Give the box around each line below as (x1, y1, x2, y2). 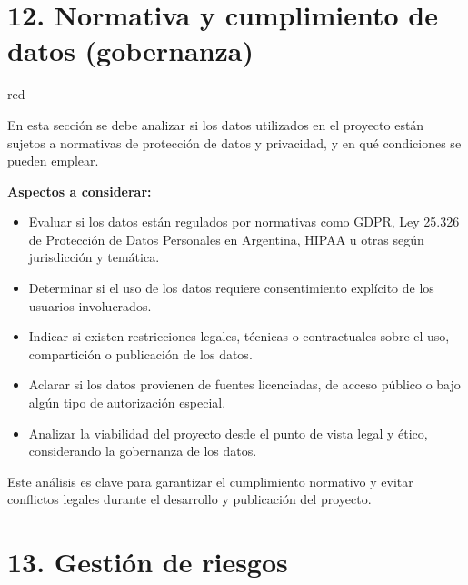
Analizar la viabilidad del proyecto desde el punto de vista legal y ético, (28, 423, 428, 442)
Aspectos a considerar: (7, 181, 152, 200)
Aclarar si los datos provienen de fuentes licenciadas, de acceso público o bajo (28, 375, 461, 394)
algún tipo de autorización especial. (28, 393, 226, 412)
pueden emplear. (7, 151, 99, 170)
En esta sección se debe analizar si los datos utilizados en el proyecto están (7, 115, 424, 134)
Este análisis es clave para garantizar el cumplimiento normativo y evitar (7, 471, 413, 490)
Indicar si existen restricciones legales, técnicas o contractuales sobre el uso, (28, 327, 450, 346)
